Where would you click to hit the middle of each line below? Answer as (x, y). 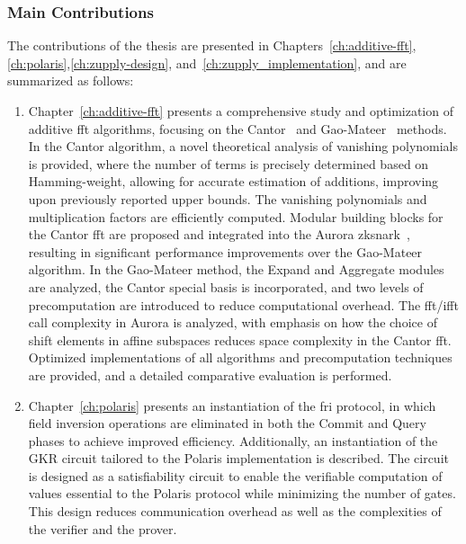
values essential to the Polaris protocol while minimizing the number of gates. (242, 493)
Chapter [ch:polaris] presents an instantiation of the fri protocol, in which (232, 405)
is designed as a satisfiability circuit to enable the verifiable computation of (235, 475)
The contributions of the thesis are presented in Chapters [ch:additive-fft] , (212, 45)
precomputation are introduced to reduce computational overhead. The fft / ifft (243, 304)
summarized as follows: (71, 80)
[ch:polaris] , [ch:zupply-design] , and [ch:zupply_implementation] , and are (207, 62)
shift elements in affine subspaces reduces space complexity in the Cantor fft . (240, 339)
